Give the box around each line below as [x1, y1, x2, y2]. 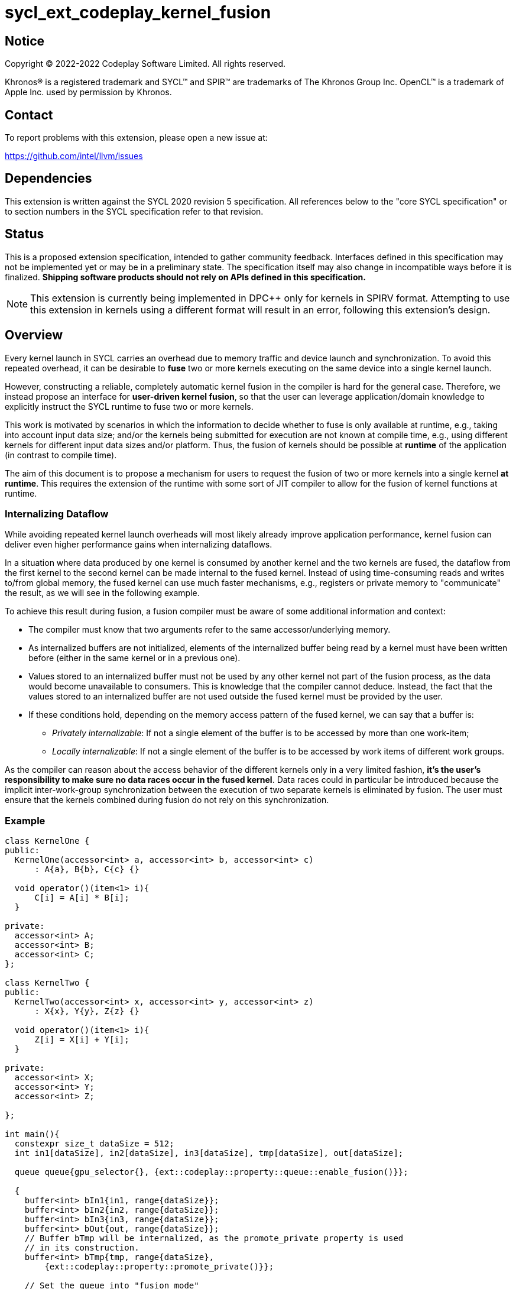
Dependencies [5, 171, 92, 186]
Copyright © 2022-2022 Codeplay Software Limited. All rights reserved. [5, 59, 286, 69]
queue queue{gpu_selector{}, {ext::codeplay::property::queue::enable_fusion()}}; [14, 1167, 408, 1177]
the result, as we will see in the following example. [5, 588, 200, 598]
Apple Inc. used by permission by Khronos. [5, 87, 172, 98]
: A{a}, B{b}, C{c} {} [34, 864, 139, 875]
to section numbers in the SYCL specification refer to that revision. [5, 206, 264, 216]
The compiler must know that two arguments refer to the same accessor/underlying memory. [28, 624, 391, 635]
